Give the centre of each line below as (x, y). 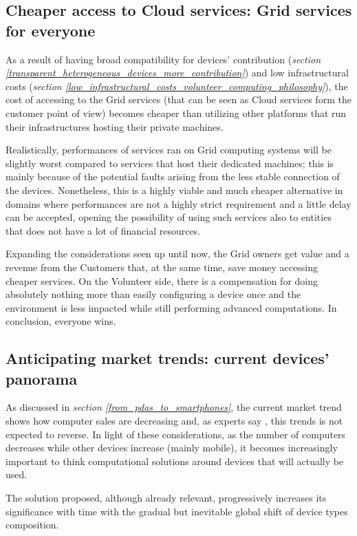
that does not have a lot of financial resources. (103, 230)
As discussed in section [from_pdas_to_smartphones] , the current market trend (174, 407)
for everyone (51, 30)
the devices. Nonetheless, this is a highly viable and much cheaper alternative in (174, 190)
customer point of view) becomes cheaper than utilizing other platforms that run (176, 112)
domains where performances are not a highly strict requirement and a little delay (178, 203)
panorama (42, 378)
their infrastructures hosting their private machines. (115, 126)
